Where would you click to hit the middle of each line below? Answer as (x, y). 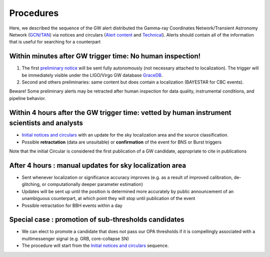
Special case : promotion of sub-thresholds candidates (97, 220)
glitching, (31, 184)
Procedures (34, 13)
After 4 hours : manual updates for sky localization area (98, 165)
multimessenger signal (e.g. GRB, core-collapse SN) (75, 238)
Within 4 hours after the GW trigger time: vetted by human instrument (120, 112)
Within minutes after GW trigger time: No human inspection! (105, 56)
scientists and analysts (46, 123)
